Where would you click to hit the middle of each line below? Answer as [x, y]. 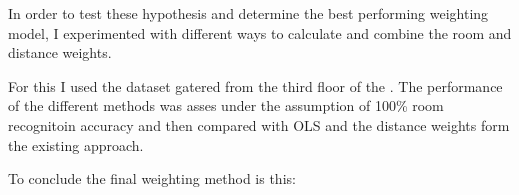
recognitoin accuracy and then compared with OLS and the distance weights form [259, 124]
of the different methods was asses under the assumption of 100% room [226, 105]
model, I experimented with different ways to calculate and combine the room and [260, 32]
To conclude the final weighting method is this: [152, 178]
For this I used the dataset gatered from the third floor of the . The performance [255, 85]
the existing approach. [76, 144]
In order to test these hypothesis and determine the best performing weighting [248, 13]
